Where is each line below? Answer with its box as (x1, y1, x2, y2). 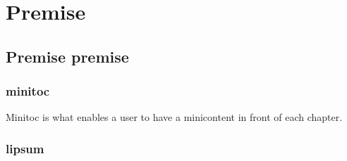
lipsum (6, 139, 44, 157)
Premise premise (6, 45, 129, 67)
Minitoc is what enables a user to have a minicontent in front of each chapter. (6, 110, 343, 124)
